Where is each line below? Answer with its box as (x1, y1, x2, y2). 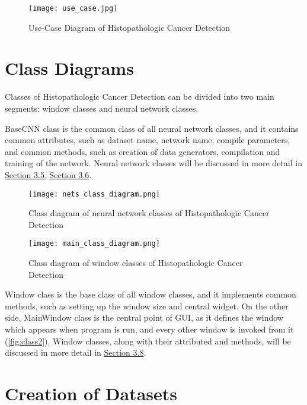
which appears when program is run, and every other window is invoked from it (5, 323, 294, 335)
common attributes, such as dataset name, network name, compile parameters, (5, 134, 290, 146)
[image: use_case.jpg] (28, 4, 118, 12)
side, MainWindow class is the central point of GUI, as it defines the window (5, 311, 283, 324)
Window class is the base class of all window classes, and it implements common (5, 288, 296, 300)
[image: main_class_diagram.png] (28, 239, 160, 248)
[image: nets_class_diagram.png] (28, 189, 160, 198)
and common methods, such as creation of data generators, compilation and (5, 145, 280, 157)
